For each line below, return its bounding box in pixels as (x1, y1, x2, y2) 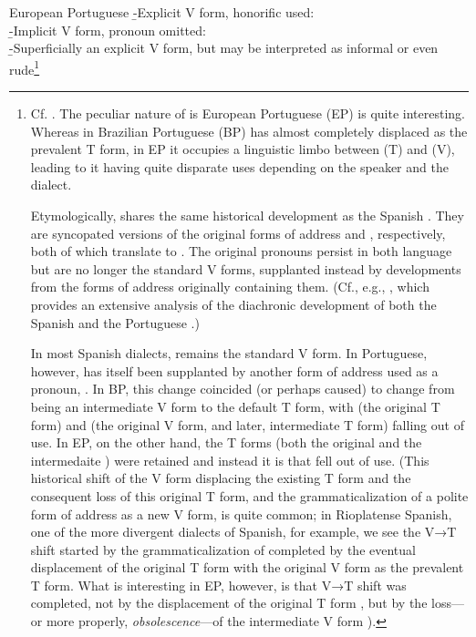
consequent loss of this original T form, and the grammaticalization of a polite (30, 486, 469, 505)
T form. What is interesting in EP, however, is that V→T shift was (30, 575, 407, 594)
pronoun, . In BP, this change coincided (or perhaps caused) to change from (30, 379, 455, 398)
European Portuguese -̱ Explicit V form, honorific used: (9, 3, 315, 21)
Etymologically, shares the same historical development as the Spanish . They (30, 206, 464, 224)
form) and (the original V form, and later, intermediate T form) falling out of (30, 415, 464, 434)
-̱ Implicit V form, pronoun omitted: (9, 20, 206, 39)
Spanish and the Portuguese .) (30, 313, 200, 332)
